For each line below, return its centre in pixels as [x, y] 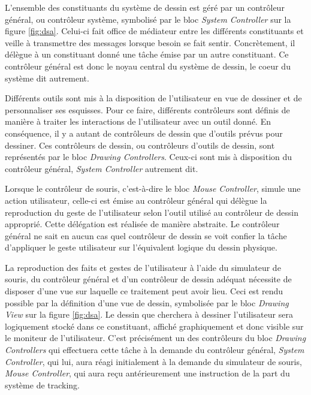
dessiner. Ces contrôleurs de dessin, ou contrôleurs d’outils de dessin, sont [140, 145]
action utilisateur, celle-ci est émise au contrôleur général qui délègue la [136, 200]
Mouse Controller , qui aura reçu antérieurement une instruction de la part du [147, 373]
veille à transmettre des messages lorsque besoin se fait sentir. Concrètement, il [150, 42]
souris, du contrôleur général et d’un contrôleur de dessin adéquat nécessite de [148, 279]
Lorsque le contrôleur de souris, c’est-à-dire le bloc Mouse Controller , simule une [153, 189]
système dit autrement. [47, 78]
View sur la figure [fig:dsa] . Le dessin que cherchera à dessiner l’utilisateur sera [149, 314]
